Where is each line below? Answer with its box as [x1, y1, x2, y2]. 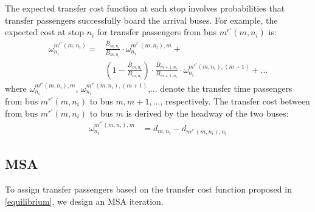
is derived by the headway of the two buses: [126, 106, 289, 119]
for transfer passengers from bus [97, 26, 217, 38]
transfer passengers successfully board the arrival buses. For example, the [5, 13, 278, 26]
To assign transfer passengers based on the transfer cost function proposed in [5, 182, 292, 195]
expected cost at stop [5, 26, 85, 38]
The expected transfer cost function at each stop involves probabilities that [5, 2, 285, 14]
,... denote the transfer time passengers [148, 81, 292, 94]
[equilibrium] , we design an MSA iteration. [5, 194, 164, 207]
